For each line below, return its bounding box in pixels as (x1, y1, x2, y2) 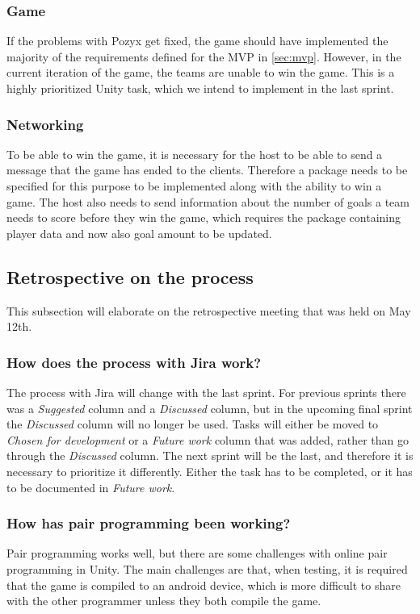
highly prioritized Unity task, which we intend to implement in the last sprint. (6, 80, 394, 96)
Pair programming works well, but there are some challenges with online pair (6, 545, 388, 562)
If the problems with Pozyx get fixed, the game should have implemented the (6, 32, 388, 49)
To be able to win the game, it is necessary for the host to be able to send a (6, 145, 383, 162)
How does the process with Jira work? (6, 352, 262, 372)
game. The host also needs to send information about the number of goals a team (6, 193, 409, 210)
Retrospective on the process (6, 264, 254, 289)
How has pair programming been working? (6, 513, 291, 533)
